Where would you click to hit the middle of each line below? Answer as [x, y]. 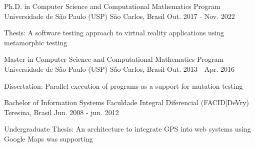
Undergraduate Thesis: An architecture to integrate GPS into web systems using [127, 129]
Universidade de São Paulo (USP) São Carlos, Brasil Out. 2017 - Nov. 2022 [119, 16]
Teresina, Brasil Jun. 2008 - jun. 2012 [61, 112]
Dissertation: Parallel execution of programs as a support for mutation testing [123, 85]
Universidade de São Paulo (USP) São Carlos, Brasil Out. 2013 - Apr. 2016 [119, 69]
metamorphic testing [36, 42]
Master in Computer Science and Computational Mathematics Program [114, 59]
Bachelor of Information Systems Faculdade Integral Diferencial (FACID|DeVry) [126, 102]
